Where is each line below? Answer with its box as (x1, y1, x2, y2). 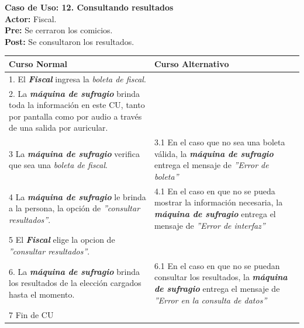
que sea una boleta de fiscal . (9, 159, 108, 171)
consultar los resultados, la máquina (154, 271, 288, 283)
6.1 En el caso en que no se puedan (154, 259, 280, 271)
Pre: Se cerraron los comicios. (5, 24, 113, 36)
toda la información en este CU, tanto (9, 99, 145, 111)
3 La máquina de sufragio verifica (9, 147, 140, 159)
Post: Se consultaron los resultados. (5, 35, 134, 47)
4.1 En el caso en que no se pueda (154, 184, 275, 197)
